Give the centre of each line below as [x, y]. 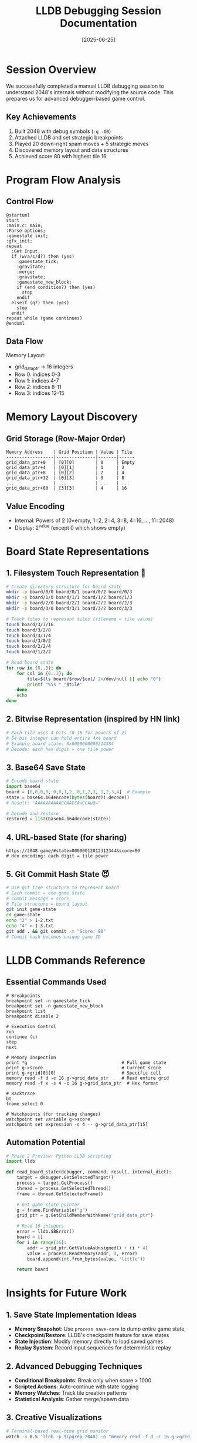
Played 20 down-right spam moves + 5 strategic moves [81, 144]
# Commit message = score [38, 899]
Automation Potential [46, 1143]
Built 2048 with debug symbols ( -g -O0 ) [63, 131]
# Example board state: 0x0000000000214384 [60, 744]
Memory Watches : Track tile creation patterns [71, 1393]
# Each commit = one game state [45, 893]
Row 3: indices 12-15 [39, 393]
